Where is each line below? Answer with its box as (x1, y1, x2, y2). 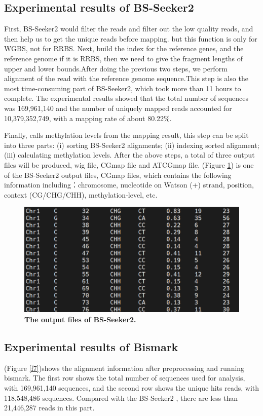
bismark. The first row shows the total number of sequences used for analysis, (4, 372, 245, 383)
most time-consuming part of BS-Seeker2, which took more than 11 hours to (4, 83, 241, 93)
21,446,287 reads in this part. (4, 402, 95, 413)
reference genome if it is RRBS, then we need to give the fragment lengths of (4, 53, 243, 63)
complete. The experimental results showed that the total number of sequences (4, 93, 248, 103)
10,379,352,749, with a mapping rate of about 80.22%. (4, 112, 172, 123)
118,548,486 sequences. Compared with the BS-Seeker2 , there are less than (4, 392, 238, 403)
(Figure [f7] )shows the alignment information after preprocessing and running (4, 362, 245, 373)
